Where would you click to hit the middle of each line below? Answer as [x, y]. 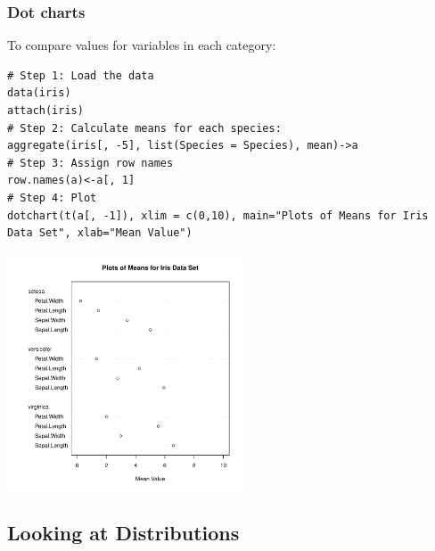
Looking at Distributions [123, 533]
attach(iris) [45, 111]
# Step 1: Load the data [81, 75]
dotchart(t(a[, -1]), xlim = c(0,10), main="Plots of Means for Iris [218, 215]
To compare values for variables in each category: [142, 45]
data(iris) [39, 93]
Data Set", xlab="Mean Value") [100, 233]
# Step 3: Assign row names [90, 163]
